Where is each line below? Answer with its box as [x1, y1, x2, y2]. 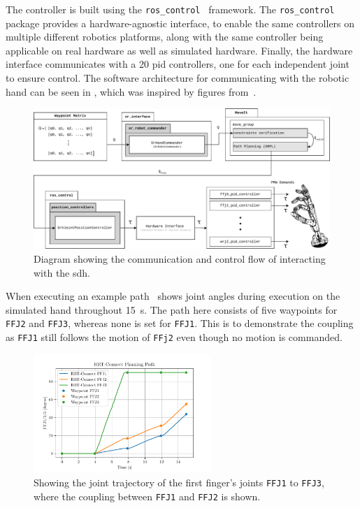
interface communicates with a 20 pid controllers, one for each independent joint [6, 57, 350, 71]
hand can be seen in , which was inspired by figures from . [6, 84, 257, 99]
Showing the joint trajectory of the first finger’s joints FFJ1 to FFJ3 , [34, 474, 324, 489]
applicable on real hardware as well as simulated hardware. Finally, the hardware [6, 43, 353, 57]
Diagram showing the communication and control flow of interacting [34, 252, 326, 266]
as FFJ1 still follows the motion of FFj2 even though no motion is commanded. [6, 330, 343, 344]
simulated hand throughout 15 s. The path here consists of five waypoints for [6, 302, 338, 317]
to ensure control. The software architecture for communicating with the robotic [6, 71, 350, 85]
